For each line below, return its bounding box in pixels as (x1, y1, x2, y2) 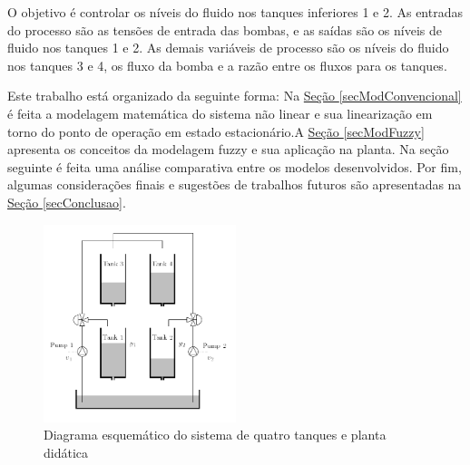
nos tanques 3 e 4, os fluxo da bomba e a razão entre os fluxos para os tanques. (7, 55, 447, 74)
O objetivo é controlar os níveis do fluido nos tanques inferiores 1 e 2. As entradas (7, 3, 463, 21)
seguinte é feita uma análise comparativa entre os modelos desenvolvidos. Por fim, (7, 157, 462, 176)
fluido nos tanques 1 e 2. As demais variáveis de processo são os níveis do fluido (7, 38, 449, 57)
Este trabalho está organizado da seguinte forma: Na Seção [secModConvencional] (7, 86, 462, 105)
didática (44, 442, 89, 461)
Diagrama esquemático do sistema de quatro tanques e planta (44, 425, 387, 444)
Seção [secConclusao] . (7, 192, 126, 211)
